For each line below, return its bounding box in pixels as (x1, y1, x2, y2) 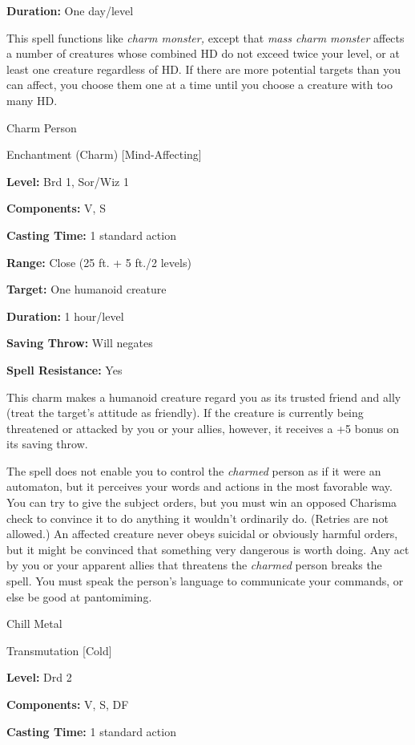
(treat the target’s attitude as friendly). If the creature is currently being (6, 404, 364, 421)
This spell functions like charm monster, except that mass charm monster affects (6, 29, 405, 46)
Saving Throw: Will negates (6, 334, 153, 351)
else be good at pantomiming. (6, 588, 152, 605)
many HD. (6, 91, 58, 108)
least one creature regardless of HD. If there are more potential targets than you (6, 60, 401, 77)
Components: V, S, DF (6, 696, 129, 712)
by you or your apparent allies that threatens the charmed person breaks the (6, 557, 382, 573)
